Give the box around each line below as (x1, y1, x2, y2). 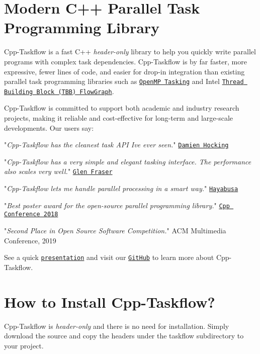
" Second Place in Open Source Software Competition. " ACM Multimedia (4, 225, 226, 236)
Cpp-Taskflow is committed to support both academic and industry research (4, 103, 239, 113)
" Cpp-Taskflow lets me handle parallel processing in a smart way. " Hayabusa (4, 183, 238, 194)
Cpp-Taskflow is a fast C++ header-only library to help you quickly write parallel (4, 46, 256, 57)
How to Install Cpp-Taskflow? (4, 291, 215, 312)
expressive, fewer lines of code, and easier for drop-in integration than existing (4, 66, 245, 76)
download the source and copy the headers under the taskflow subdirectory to (4, 330, 244, 341)
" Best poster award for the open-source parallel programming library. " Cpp (4, 200, 230, 210)
